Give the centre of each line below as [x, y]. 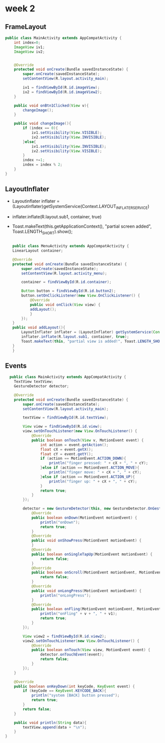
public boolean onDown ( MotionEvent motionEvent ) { [84, 518]
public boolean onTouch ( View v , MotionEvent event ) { [87, 440]
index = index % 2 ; [43, 165]
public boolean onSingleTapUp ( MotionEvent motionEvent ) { [92, 554]
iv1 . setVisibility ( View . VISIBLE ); [67, 133]
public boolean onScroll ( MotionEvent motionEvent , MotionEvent [97, 573]
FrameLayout [26, 27]
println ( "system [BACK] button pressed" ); [75, 696]
